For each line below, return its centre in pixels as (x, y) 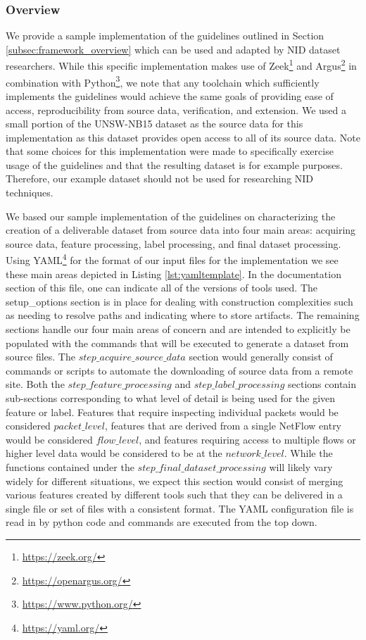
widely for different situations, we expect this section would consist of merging (175, 481)
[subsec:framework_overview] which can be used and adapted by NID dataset (173, 49)
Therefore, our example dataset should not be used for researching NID (160, 178)
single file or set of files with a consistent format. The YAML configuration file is (180, 508)
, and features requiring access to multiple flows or (247, 439)
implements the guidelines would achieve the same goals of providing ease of (170, 95)
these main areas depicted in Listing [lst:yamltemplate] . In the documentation (173, 274)
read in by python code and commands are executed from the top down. (162, 522)
